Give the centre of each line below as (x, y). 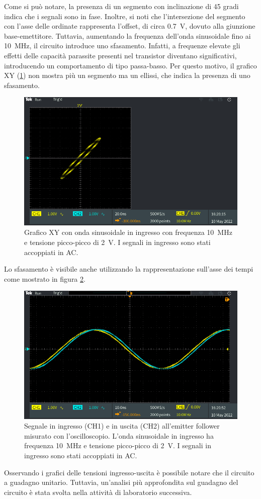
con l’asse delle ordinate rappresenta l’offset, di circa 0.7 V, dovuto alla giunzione (130, 26)
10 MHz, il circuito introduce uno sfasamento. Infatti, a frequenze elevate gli (122, 46)
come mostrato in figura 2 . (45, 278)
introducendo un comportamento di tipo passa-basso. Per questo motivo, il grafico (130, 65)
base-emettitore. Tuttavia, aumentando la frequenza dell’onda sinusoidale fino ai (127, 35)
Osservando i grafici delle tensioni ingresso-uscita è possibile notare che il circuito (129, 472)
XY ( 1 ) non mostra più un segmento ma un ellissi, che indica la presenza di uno (127, 75)
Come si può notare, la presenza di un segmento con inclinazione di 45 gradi (121, 6)
